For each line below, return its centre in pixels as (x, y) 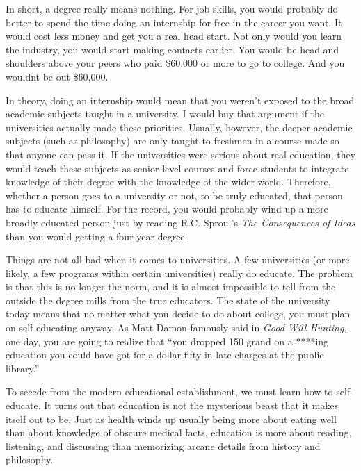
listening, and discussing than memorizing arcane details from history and (163, 446)
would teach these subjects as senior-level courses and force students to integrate (177, 168)
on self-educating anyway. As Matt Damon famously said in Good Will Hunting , (176, 328)
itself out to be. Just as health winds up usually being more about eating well (171, 419)
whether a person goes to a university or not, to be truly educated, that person (174, 195)
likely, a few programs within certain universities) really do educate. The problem (179, 273)
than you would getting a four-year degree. (97, 236)
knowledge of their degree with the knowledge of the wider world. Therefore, (168, 182)
